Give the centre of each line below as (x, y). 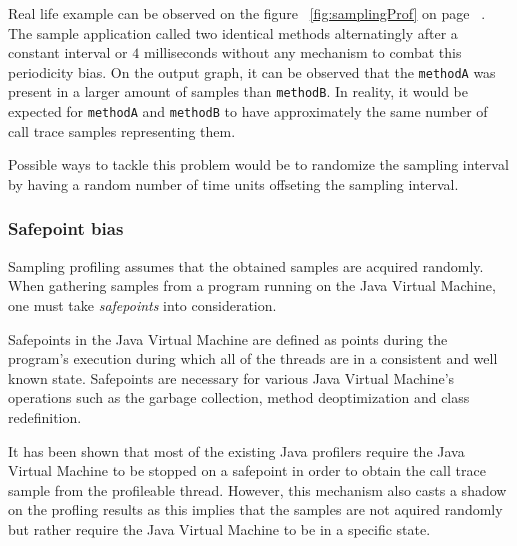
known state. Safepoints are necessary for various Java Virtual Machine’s (231, 377)
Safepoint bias (66, 228)
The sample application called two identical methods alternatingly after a (233, 32)
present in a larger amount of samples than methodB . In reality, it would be (238, 91)
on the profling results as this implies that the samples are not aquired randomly (255, 509)
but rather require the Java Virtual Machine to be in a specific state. (219, 528)
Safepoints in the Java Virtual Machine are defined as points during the (228, 338)
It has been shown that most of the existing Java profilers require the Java (236, 450)
